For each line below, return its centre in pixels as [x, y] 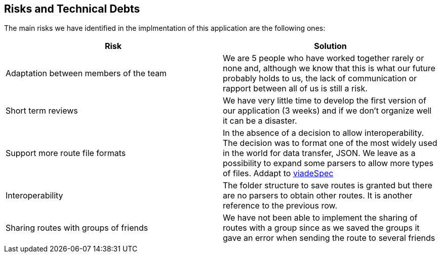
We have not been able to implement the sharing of [320, 218]
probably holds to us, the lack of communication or [320, 79]
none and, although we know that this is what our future [329, 68]
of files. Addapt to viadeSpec [278, 173]
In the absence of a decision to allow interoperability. [324, 133]
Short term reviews [42, 111]
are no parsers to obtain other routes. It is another [318, 196]
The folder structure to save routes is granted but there [328, 186]
